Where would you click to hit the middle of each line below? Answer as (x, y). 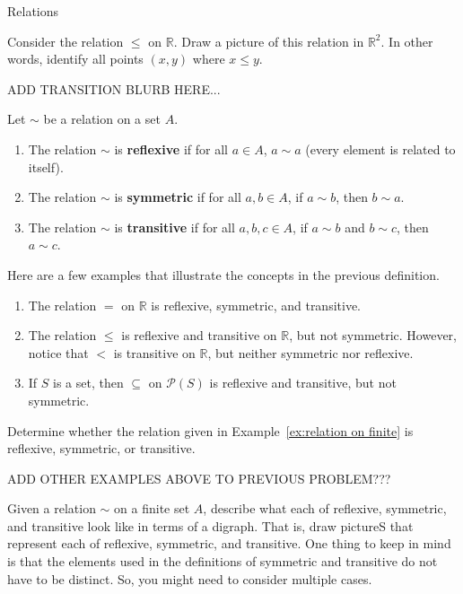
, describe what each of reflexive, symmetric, (325, 508)
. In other (407, 41)
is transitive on (154, 352)
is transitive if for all (175, 227)
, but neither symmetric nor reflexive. (310, 352)
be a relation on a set (102, 119)
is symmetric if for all (178, 197)
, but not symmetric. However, (373, 335)
